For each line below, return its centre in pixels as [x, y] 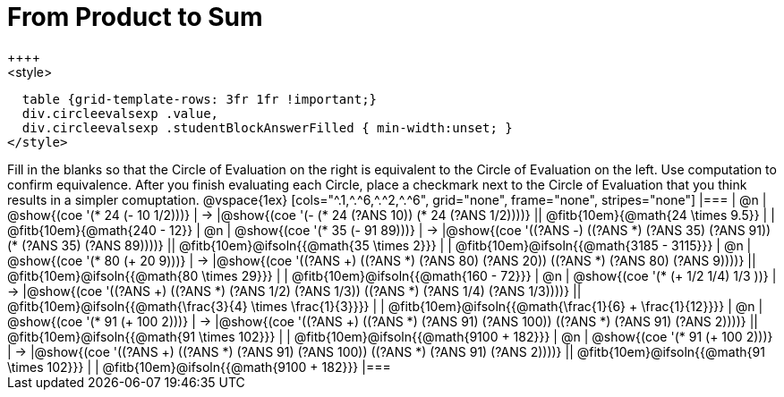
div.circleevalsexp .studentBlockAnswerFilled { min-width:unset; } [267, 127]
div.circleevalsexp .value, [120, 113]
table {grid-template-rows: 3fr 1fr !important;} [200, 99]
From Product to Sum [135, 17]
